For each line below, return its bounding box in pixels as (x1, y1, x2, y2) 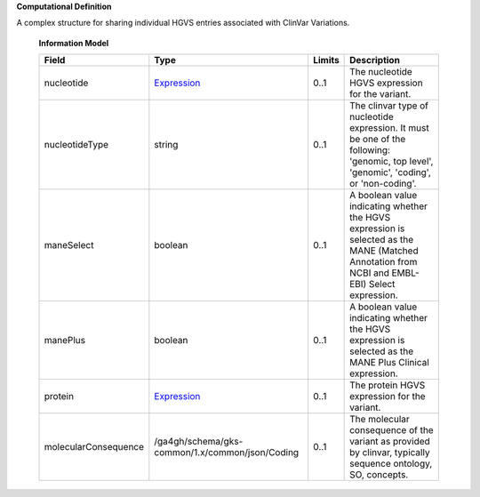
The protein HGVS (349, 379, 426, 391)
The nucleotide (349, 66, 412, 78)
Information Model (38, 37, 109, 48)
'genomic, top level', (349, 156, 434, 168)
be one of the (349, 133, 406, 146)
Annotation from (349, 256, 418, 269)
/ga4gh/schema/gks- (154, 436, 244, 448)
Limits (312, 54, 340, 67)
